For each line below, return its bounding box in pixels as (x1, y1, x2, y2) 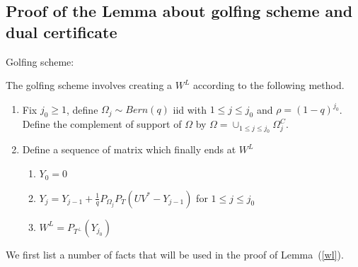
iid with (173, 102, 207, 117)
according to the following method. (193, 78, 345, 93)
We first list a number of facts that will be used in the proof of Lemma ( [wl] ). (6, 247, 344, 261)
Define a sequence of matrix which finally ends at (22, 142, 236, 157)
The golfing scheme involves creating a (6, 78, 173, 93)
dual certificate (6, 20, 117, 42)
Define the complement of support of (22, 117, 182, 131)
